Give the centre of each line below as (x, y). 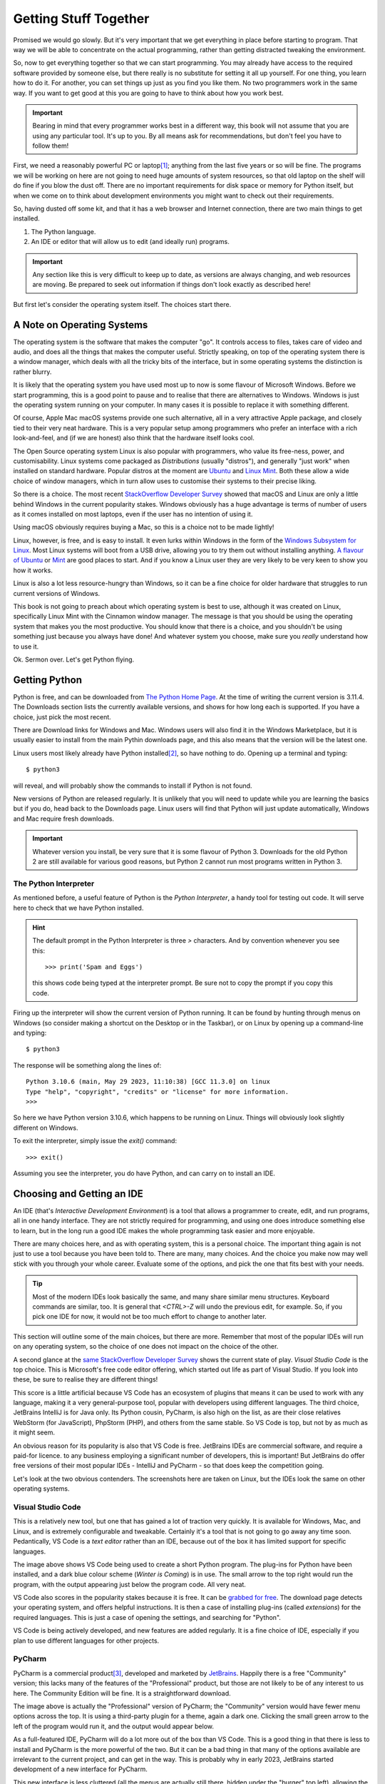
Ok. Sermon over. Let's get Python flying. (74, 659)
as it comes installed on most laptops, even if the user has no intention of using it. (133, 514)
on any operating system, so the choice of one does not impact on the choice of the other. (146, 1347)
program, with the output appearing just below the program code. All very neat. (129, 1584)
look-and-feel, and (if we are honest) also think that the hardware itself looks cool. (134, 438)
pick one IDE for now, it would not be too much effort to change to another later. (149, 1317)
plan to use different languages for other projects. (86, 1641)
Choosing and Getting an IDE (78, 1193)
